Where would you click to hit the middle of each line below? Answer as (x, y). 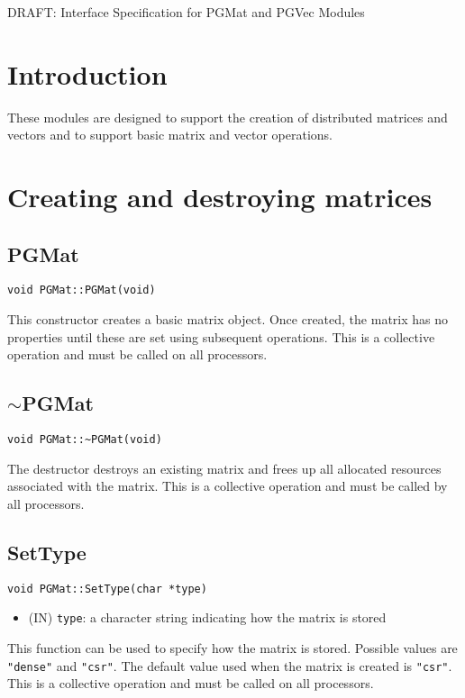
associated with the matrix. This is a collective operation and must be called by (228, 486)
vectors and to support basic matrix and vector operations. (170, 135)
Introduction (87, 73)
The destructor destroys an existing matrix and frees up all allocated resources (224, 468)
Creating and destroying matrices (220, 197)
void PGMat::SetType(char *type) (107, 589)
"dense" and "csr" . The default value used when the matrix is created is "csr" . (230, 665)
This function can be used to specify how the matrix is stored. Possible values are (232, 648)
